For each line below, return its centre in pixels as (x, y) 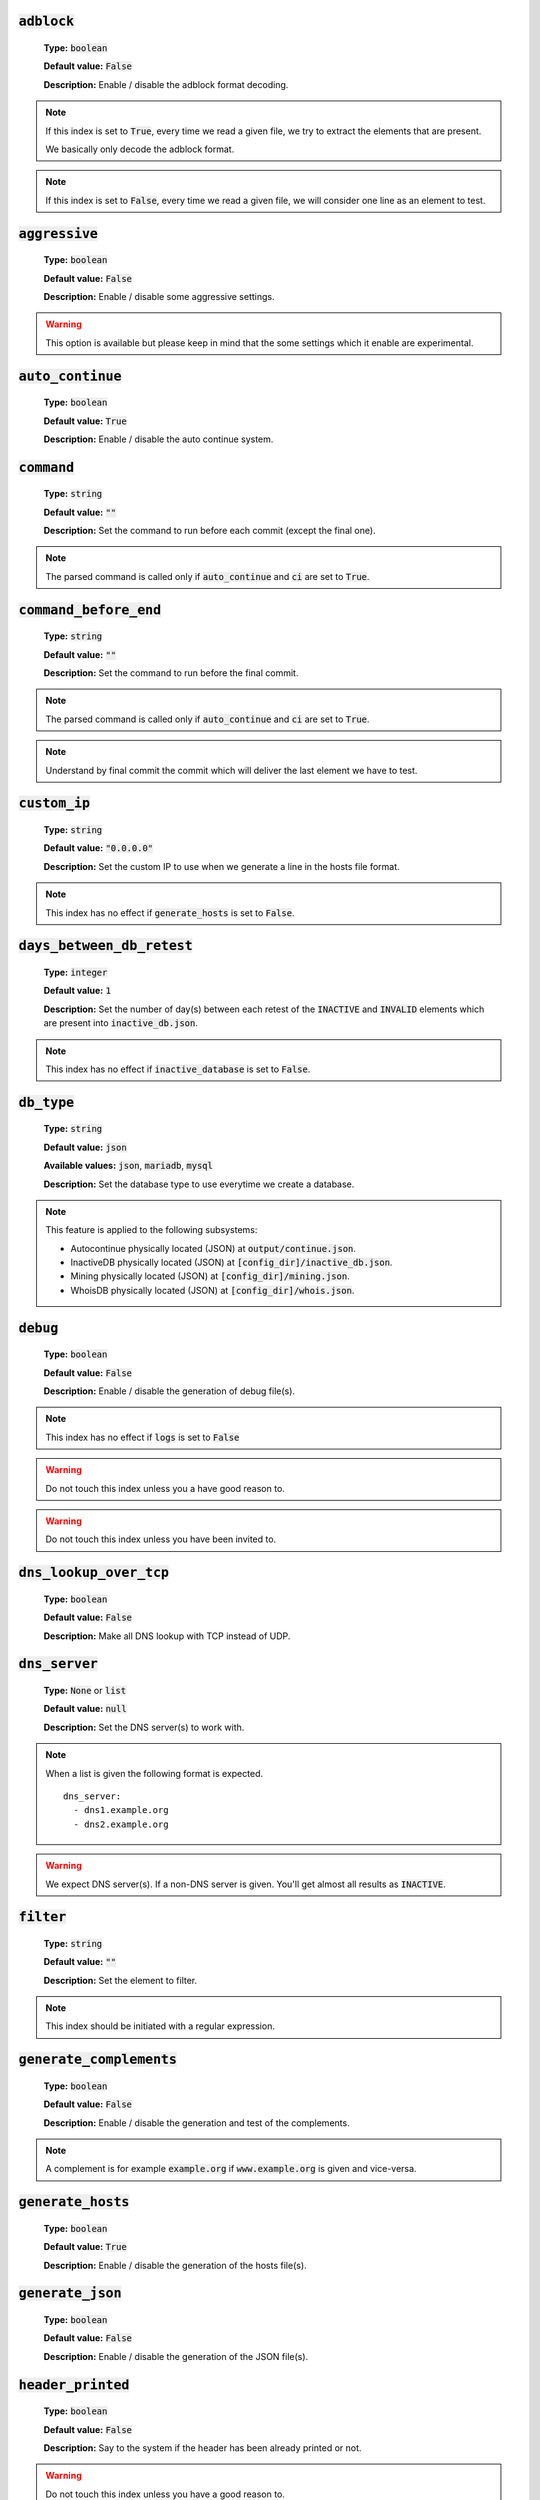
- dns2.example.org (121, 1824)
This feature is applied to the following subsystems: (151, 1230)
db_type (46, 1102)
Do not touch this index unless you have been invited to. (161, 1539)
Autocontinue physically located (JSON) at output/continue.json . (213, 1248)
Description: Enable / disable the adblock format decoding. (166, 84)
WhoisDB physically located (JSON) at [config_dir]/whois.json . (212, 1290)
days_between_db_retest (106, 946)
